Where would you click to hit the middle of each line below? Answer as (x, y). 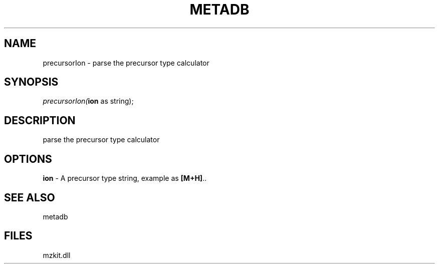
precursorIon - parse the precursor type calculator (126, 63)
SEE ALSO (30, 197)
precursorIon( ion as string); (88, 101)
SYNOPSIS (31, 82)
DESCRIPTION (40, 120)
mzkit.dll (57, 255)
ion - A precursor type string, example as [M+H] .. (125, 178)
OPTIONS (28, 159)
